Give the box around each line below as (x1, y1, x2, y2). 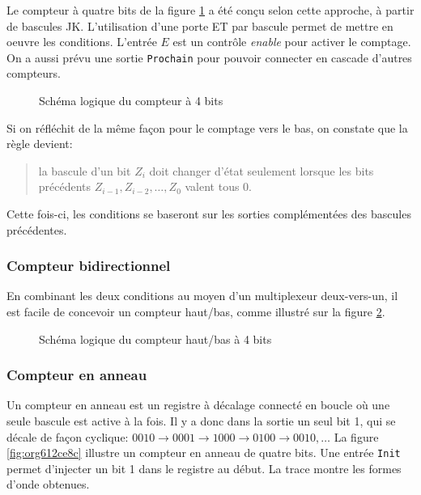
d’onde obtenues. (6, 476, 90, 493)
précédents (38, 178, 91, 195)
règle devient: (6, 135, 73, 152)
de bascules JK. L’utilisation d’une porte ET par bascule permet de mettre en (6, 17, 393, 34)
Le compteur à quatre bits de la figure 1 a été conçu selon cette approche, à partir (6, 2, 415, 18)
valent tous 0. (185, 178, 252, 195)
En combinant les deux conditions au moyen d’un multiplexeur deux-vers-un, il (6, 287, 398, 304)
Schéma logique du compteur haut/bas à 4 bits (39, 330, 272, 347)
